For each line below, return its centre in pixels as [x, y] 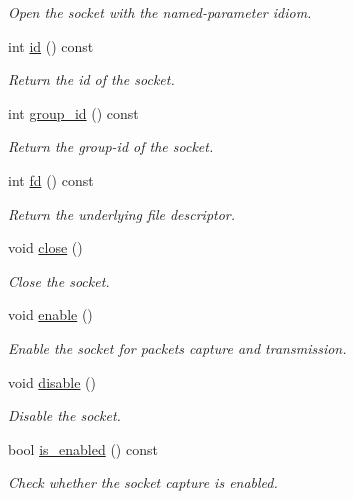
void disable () [52, 381]
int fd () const [51, 179]
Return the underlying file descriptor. [122, 213]
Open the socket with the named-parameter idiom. [160, 12]
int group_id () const [73, 112]
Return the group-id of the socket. [111, 146]
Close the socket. [59, 280]
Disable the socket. [64, 415]
